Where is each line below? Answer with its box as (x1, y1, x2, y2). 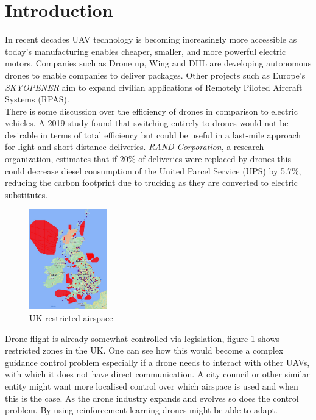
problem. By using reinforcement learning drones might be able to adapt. (5, 404, 278, 416)
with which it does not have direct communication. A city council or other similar (5, 368, 310, 380)
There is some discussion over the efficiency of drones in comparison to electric (5, 104, 298, 117)
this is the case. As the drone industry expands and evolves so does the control (5, 391, 299, 404)
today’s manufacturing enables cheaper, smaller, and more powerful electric (5, 44, 286, 57)
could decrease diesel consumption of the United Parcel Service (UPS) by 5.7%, (5, 164, 301, 177)
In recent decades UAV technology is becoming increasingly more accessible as (5, 33, 297, 46)
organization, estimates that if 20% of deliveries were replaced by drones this (5, 152, 291, 165)
